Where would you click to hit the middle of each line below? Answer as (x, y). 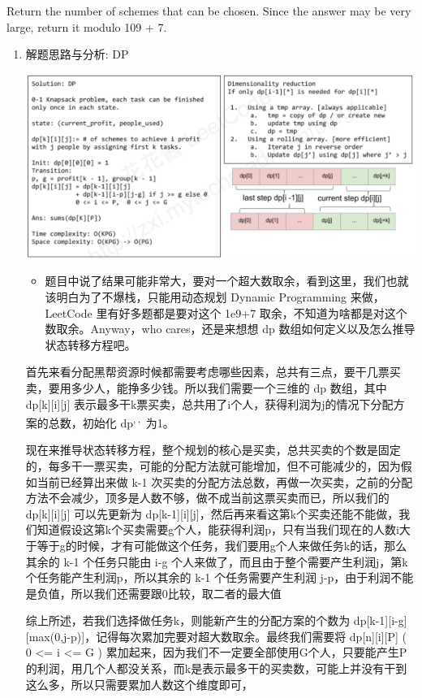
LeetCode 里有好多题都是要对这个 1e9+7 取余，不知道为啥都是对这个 (226, 312)
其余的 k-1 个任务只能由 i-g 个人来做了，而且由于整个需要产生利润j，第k (217, 561)
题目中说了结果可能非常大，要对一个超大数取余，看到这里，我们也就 (227, 281)
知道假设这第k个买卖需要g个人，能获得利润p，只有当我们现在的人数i (218, 529)
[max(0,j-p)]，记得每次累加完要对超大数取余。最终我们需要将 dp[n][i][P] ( (216, 636)
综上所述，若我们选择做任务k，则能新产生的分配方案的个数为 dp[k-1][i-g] (216, 620)
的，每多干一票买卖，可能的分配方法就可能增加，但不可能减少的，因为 (213, 465)
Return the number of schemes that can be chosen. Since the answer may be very (209, 11)
